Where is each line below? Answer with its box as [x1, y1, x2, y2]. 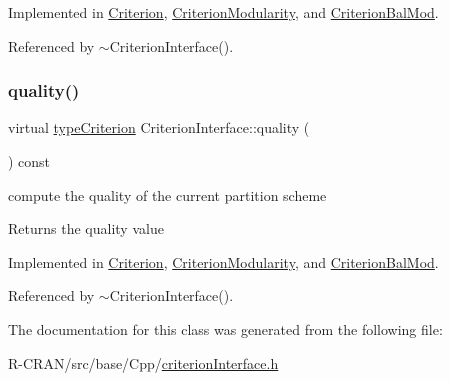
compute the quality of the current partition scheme [8, 184, 327, 205]
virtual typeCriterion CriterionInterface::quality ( [8, 117, 310, 138]
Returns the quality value [8, 218, 164, 239]
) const [8, 151, 51, 171]
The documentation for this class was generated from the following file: [8, 318, 443, 339]
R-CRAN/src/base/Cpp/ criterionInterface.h [8, 352, 279, 373]
